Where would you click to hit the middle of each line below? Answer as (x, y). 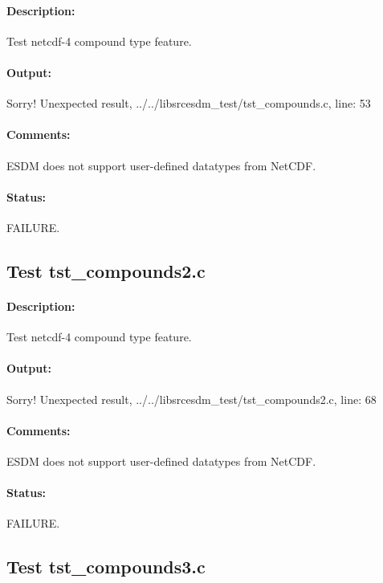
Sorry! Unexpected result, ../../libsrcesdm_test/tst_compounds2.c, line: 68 (191, 399)
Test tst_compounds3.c (106, 567)
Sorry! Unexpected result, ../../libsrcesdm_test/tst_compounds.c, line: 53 (189, 103)
